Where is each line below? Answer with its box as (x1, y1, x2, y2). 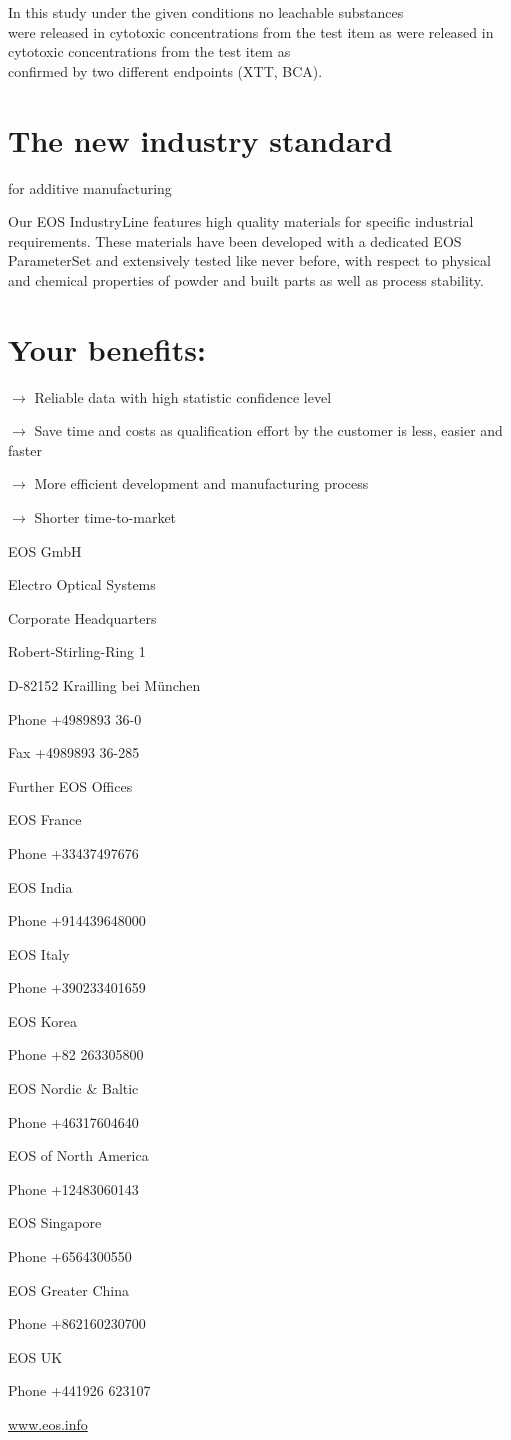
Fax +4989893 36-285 (8, 742, 140, 763)
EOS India (8, 876, 73, 897)
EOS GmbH (8, 540, 82, 561)
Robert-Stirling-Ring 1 (8, 641, 146, 662)
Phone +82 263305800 (8, 1044, 144, 1065)
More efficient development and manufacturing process (34, 473, 369, 494)
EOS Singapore (8, 1212, 102, 1233)
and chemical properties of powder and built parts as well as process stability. (8, 269, 484, 290)
